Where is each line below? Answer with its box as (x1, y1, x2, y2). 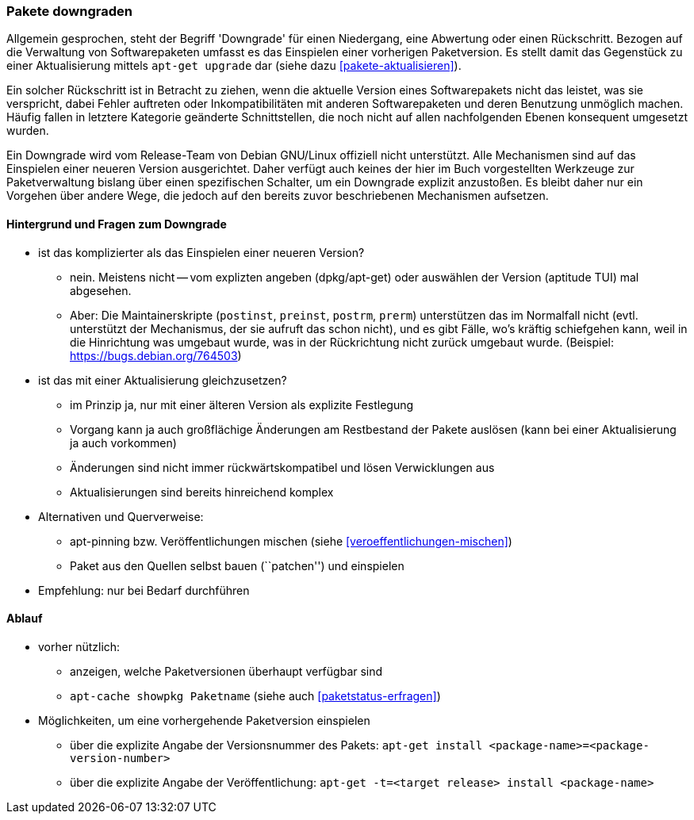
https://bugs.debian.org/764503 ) (70, 348, 242, 362)
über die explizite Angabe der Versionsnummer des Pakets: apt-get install (70, 738, 483, 752)
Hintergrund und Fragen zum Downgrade (6, 216, 227, 231)
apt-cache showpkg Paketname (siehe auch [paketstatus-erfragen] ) (70, 688, 441, 703)
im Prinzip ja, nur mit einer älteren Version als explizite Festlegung (70, 397, 414, 412)
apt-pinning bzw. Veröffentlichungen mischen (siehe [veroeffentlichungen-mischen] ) (70, 534, 512, 548)
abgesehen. (70, 283, 132, 297)
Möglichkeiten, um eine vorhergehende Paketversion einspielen (38, 713, 370, 727)
